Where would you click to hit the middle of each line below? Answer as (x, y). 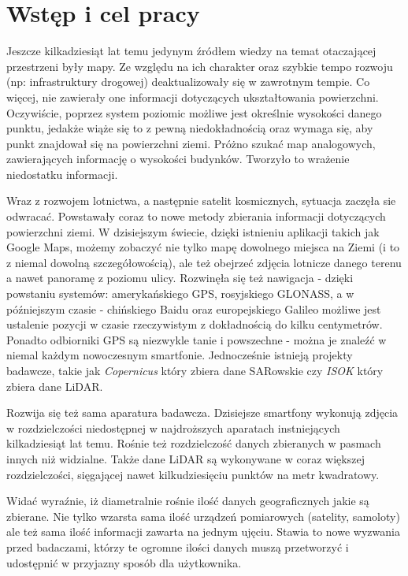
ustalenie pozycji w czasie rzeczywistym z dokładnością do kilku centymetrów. (195, 324)
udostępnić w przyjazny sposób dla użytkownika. (124, 562)
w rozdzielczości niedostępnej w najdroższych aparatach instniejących (173, 427)
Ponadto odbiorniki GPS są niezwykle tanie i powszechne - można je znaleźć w (197, 339)
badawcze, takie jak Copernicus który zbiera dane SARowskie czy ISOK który (195, 370)
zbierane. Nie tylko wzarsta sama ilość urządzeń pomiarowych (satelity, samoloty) (203, 516)
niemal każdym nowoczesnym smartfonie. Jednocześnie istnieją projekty (180, 355)
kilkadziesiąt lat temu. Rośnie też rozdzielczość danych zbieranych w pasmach (194, 443)
